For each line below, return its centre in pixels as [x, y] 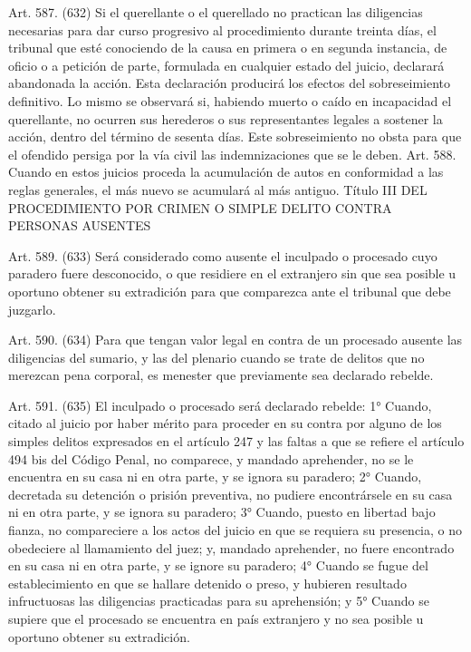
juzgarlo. [32, 309]
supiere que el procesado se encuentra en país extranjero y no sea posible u [216, 618]
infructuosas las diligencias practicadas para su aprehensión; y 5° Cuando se [219, 601]
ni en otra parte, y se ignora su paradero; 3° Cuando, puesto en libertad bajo [222, 512]
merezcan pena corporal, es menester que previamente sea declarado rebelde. [221, 375]
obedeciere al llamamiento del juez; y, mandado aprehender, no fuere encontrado [231, 547]
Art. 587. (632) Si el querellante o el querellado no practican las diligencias [216, 12]
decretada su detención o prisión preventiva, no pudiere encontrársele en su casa [231, 494]
